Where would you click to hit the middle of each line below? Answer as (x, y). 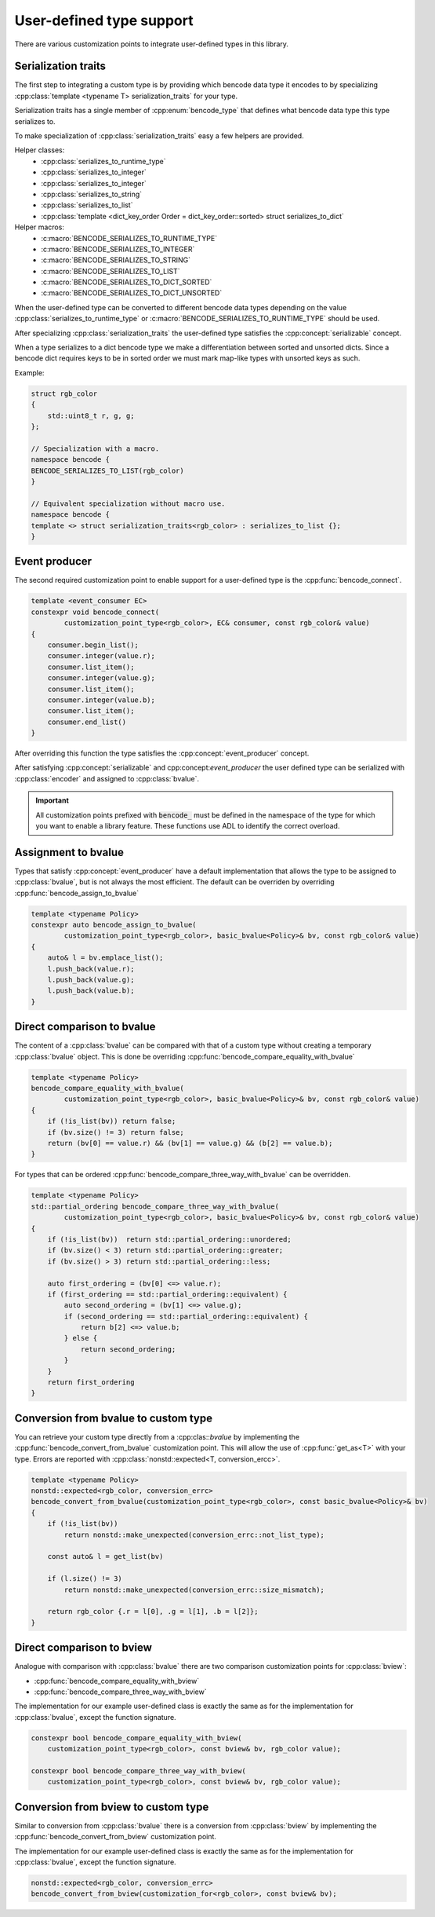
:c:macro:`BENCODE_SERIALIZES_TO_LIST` (111, 271)
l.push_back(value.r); (91, 969)
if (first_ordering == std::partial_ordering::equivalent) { (167, 1294)
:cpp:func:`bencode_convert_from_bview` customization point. (116, 1837)
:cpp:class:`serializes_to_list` (87, 205)
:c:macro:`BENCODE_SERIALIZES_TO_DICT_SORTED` (127, 282)
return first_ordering (91, 1383)
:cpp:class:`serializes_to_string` (92, 194)
